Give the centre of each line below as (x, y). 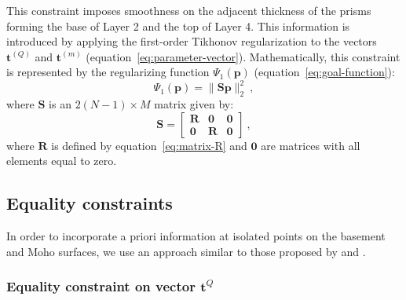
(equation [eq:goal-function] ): (324, 72)
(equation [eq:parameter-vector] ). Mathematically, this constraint (243, 56)
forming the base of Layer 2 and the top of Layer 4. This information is (178, 26)
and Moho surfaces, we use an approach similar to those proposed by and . (186, 251)
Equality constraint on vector (101, 286)
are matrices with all (311, 145)
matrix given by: (194, 104)
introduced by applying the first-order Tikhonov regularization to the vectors (192, 41)
